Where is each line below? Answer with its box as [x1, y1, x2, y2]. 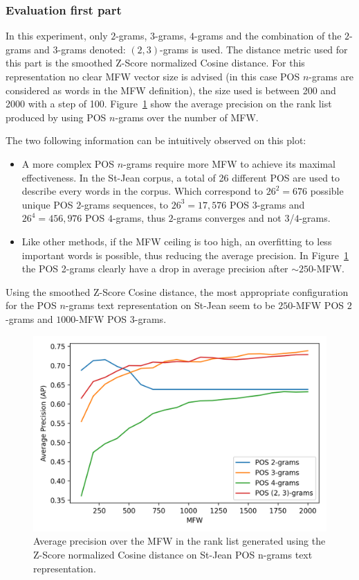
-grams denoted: [57, 42, 126, 56]
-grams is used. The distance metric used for [160, 42, 348, 56]
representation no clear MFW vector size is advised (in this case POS [6, 69, 300, 83]
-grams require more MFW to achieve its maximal [123, 156, 336, 170]
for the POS [6, 298, 57, 313]
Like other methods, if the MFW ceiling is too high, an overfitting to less [21, 234, 332, 248]
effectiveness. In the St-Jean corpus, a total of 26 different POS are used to [21, 170, 340, 184]
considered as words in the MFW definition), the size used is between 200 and [6, 82, 336, 97]
